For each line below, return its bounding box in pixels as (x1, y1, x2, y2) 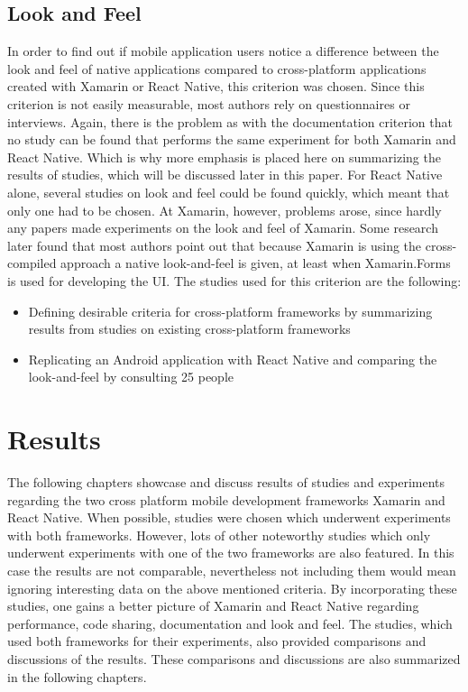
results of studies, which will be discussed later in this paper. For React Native (7, 165, 443, 184)
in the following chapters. (7, 667, 147, 686)
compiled (7, 254, 57, 272)
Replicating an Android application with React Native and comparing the (28, 349, 437, 368)
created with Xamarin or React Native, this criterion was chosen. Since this (7, 77, 425, 96)
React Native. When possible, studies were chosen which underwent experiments (7, 508, 451, 527)
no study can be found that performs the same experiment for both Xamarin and (7, 130, 456, 149)
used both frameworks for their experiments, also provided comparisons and (7, 632, 427, 650)
